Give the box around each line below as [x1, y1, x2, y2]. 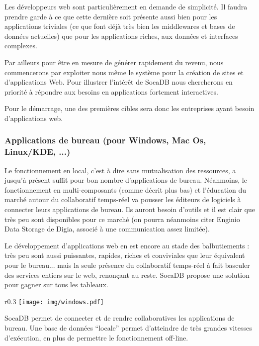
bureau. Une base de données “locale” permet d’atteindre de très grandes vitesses [4, 323, 252, 333]
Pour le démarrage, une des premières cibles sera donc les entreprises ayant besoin [4, 103, 255, 114]
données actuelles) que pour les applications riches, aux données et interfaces [4, 30, 238, 41]
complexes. [4, 40, 37, 51]
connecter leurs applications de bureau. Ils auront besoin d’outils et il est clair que [4, 204, 255, 215]
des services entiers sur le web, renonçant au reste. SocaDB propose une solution [4, 269, 250, 280]
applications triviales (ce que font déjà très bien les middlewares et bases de [4, 21, 235, 31]
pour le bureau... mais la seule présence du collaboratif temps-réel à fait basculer [4, 260, 250, 270]
